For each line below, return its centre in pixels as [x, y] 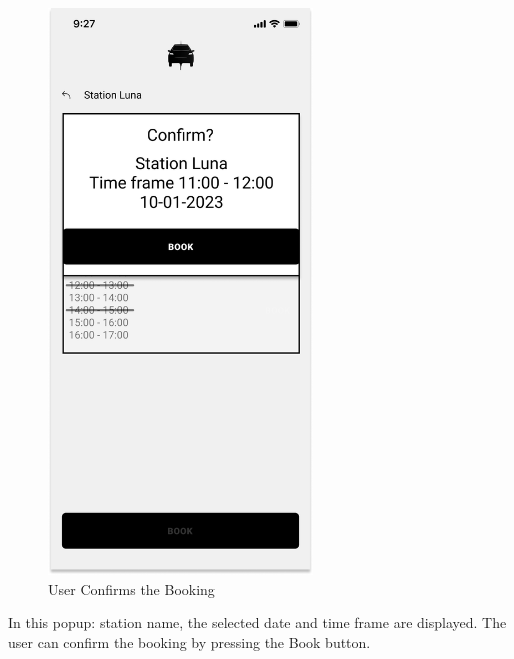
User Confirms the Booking [131, 588]
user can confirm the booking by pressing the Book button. [189, 641]
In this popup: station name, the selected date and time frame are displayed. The [257, 622]
